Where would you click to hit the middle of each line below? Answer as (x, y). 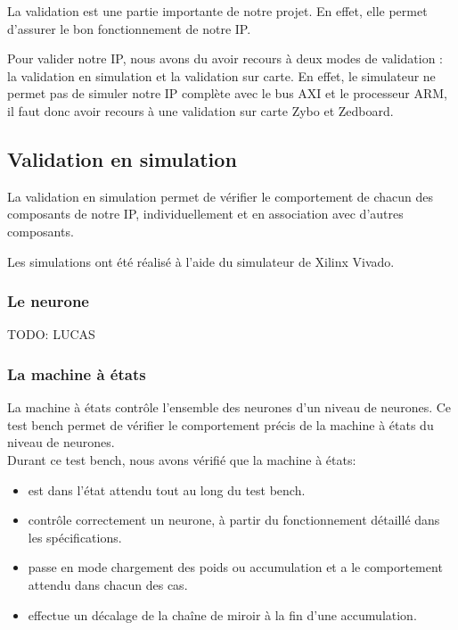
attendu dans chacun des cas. (108, 584)
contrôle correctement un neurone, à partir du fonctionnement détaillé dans (234, 520)
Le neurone (48, 301)
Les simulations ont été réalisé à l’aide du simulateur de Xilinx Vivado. (201, 261)
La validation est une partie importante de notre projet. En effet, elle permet (217, 11)
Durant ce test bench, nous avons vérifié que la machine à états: (182, 459)
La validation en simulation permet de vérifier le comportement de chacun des (221, 196)
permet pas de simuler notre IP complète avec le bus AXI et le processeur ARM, (227, 93)
